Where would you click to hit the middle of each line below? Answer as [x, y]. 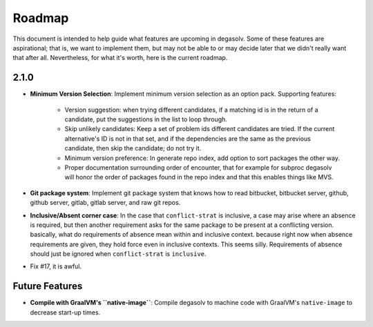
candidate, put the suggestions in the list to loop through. [146, 119]
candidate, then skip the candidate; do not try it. [133, 148]
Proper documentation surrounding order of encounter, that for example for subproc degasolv [198, 167]
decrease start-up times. [65, 312]
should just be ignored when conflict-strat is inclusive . [118, 254]
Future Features [48, 286]
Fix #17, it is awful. [56, 266]
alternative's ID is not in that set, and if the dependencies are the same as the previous [188, 139]
